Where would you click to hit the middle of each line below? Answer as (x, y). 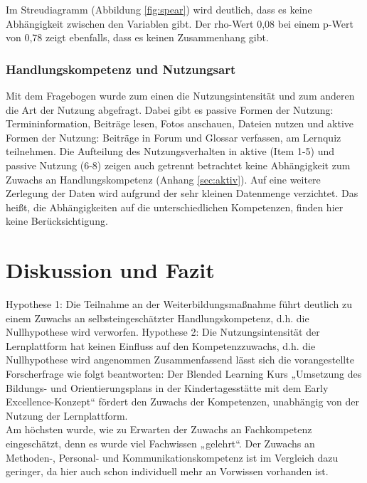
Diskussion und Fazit (110, 270)
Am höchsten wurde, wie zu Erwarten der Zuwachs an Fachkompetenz (159, 429)
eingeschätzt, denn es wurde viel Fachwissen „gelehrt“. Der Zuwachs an (160, 443)
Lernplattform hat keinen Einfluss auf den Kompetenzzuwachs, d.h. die (161, 345)
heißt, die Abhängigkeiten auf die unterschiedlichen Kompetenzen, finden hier (175, 207)
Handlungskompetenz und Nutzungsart (121, 69)
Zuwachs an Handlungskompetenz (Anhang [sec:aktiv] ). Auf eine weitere (163, 179)
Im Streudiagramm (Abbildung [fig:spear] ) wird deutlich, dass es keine (159, 9)
